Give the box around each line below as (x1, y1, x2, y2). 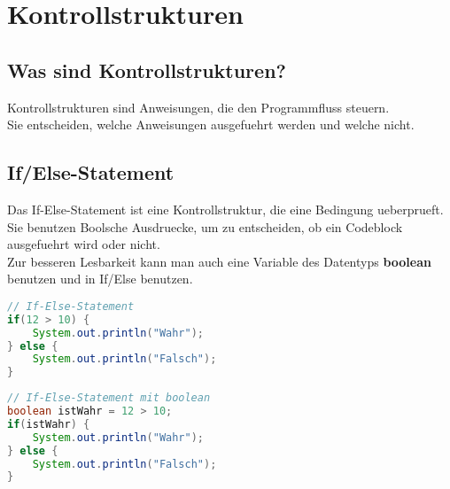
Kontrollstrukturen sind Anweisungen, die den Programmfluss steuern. (7, 97, 390, 116)
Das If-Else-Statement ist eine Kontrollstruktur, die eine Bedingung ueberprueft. (7, 199, 444, 218)
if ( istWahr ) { (7, 417, 90, 431)
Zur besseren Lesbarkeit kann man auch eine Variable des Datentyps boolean (7, 252, 431, 270)
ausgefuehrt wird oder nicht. (7, 235, 160, 253)
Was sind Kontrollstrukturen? (7, 56, 286, 83)
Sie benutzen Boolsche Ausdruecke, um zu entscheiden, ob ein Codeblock (7, 217, 403, 236)
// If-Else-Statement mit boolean (7, 392, 211, 405)
